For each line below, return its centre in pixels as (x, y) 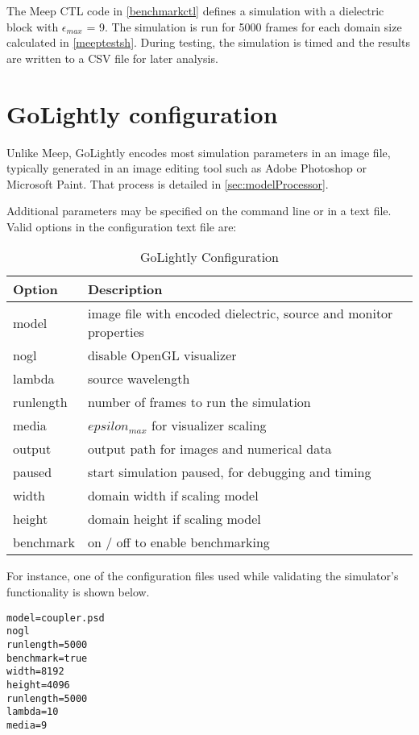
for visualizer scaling (209, 426)
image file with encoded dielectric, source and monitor (240, 314)
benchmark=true (47, 658)
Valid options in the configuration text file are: (122, 226)
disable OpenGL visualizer (162, 355)
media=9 (27, 725)
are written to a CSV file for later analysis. (112, 58)
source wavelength (139, 379)
